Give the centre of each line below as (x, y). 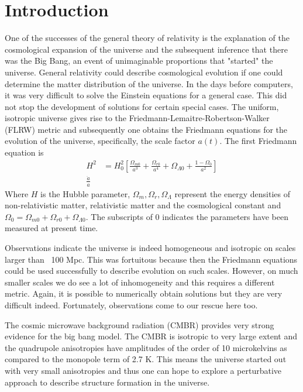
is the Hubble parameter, (85, 193)
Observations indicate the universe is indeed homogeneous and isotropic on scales (150, 247)
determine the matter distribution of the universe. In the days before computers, (149, 83)
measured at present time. (51, 228)
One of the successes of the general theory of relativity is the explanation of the (147, 38)
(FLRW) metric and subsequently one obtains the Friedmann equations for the (146, 129)
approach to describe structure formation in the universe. (107, 382)
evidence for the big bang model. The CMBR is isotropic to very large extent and (151, 336)
